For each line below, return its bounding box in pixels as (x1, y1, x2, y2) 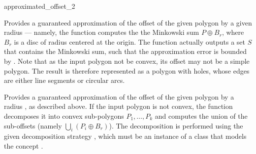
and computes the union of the (155, 110, 248, 121)
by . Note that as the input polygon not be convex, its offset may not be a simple (4, 55, 250, 66)
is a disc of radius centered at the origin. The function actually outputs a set (14, 36, 246, 47)
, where (222, 27, 244, 37)
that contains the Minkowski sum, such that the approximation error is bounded (4, 46, 247, 56)
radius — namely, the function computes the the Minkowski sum (4, 27, 199, 37)
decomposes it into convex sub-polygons (4, 110, 124, 121)
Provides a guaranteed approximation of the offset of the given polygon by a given (4, 17, 252, 27)
